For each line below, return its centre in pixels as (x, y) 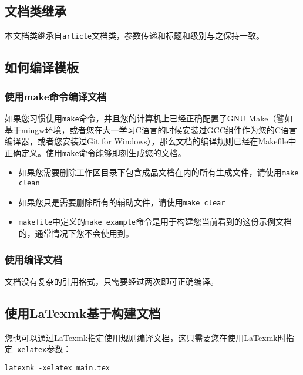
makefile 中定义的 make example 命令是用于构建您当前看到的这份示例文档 (155, 222)
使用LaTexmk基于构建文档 (83, 312)
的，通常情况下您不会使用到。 (76, 233)
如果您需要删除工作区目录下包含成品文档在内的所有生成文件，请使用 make (159, 172)
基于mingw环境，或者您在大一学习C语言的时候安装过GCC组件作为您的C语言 (151, 129)
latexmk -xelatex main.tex (57, 368)
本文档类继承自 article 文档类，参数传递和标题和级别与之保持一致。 (135, 36)
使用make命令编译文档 (56, 96)
